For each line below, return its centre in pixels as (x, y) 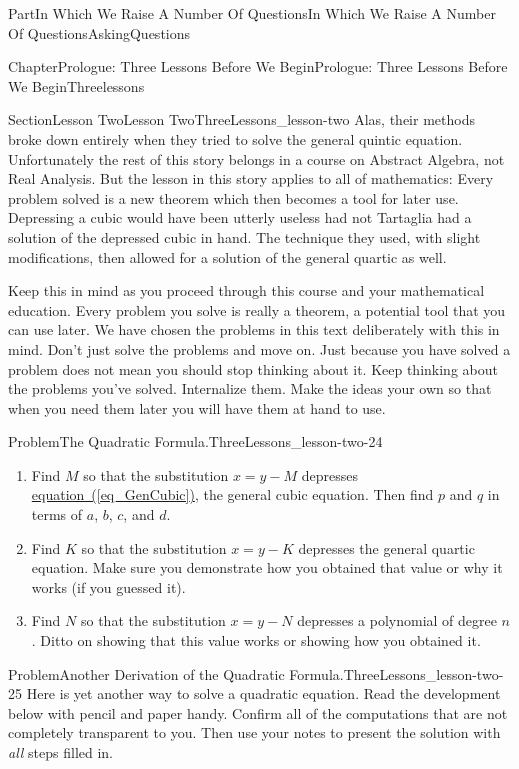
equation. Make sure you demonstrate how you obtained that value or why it (267, 567)
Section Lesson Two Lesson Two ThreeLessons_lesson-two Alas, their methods (241, 119)
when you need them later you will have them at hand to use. (197, 407)
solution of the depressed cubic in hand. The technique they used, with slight (244, 236)
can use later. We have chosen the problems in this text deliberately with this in (254, 329)
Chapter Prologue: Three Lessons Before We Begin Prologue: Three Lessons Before (258, 66)
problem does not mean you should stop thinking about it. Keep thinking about (253, 368)
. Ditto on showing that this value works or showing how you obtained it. (256, 640)
